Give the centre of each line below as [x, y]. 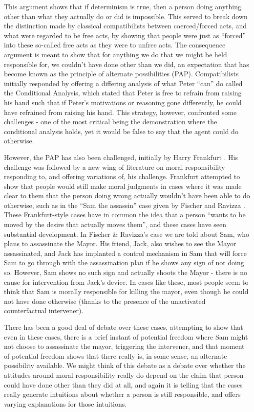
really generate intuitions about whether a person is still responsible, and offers [122, 394]
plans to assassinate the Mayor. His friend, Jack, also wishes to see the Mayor [120, 243]
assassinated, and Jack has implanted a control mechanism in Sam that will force [125, 253]
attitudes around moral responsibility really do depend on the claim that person [124, 375]
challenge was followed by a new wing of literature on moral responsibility [115, 167]
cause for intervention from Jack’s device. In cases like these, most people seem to [126, 282]
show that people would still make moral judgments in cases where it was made [123, 186]
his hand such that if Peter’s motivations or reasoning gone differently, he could [123, 102]
